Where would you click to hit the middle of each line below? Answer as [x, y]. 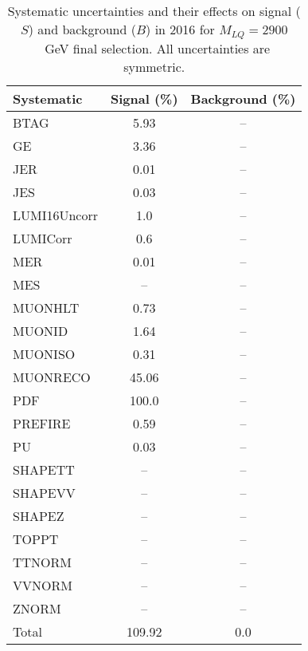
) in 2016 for [180, 29]
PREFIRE [42, 423]
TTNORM [43, 562]
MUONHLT [46, 307]
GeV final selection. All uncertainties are [158, 48]
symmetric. [154, 66]
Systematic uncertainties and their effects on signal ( [154, 11]
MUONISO [44, 353]
